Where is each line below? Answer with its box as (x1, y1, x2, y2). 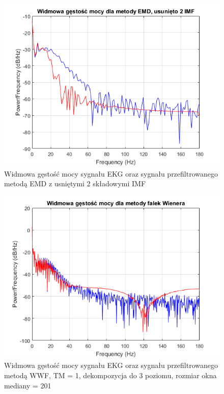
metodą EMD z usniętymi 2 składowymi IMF (4, 178, 146, 189)
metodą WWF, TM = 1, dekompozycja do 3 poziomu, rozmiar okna (4, 370, 217, 380)
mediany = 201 (4, 380, 51, 390)
